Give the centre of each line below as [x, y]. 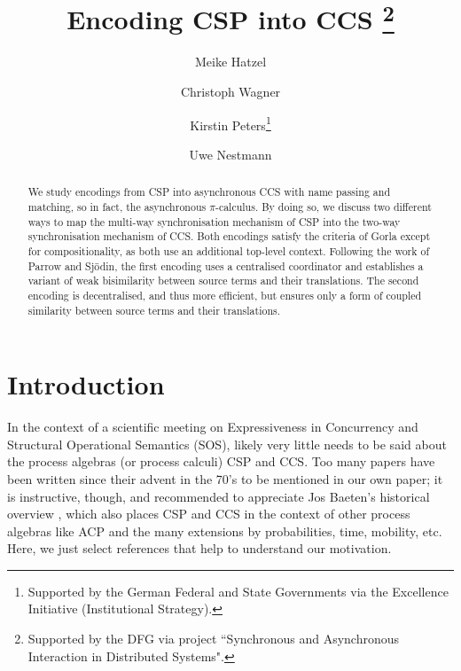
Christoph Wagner [230, 92]
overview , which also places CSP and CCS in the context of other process [209, 514]
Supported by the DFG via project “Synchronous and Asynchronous [214, 639]
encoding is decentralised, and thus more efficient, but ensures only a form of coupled [225, 295]
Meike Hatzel [230, 62]
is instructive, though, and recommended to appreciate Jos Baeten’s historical [219, 496]
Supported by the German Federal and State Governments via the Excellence [238, 591]
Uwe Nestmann [230, 154]
